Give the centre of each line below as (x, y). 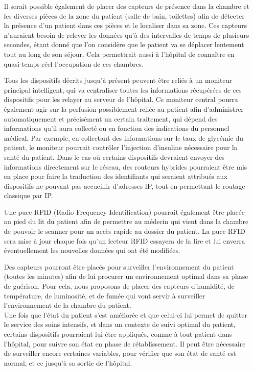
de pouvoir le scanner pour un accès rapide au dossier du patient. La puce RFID (125, 231)
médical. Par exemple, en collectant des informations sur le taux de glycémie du (124, 137)
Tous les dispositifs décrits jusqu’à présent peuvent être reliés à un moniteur (118, 80)
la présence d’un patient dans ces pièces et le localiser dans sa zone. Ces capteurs (126, 25)
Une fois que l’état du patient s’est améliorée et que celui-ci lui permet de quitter (126, 314)
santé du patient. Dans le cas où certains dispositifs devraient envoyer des (114, 157)
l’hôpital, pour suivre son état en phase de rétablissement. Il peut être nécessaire (125, 343)
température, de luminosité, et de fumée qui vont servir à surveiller (104, 295)
